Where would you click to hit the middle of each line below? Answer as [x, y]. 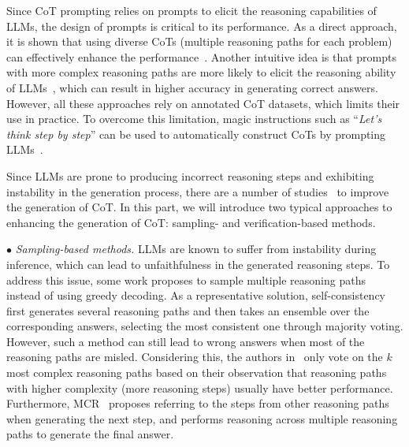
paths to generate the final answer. [90, 434]
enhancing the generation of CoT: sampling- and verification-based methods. [191, 222]
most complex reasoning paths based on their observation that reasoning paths [197, 372]
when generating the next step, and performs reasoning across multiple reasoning [202, 418]
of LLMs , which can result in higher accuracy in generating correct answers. [192, 87]
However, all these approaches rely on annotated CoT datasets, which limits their [203, 103]
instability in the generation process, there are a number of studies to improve [198, 191]
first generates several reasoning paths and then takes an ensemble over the [188, 310]
